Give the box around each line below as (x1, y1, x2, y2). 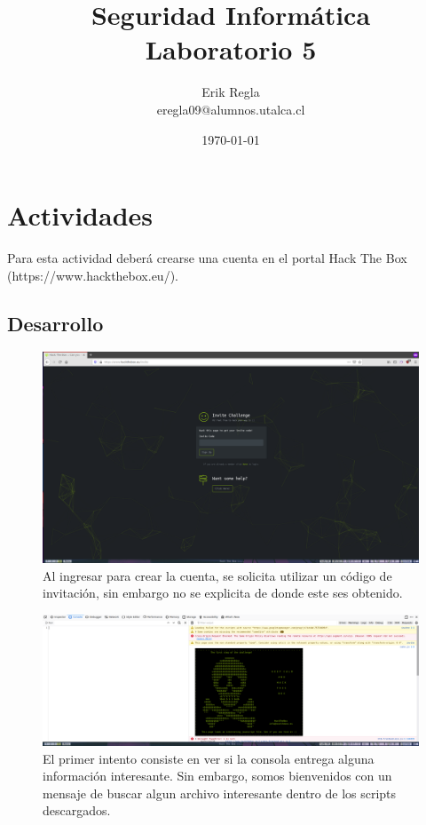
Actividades (7, 197, 154, 234)
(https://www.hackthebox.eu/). (7, 266, 178, 284)
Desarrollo (7, 309, 104, 337)
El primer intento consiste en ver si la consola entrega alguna (43, 749, 375, 767)
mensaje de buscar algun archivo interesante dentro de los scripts (43, 783, 397, 802)
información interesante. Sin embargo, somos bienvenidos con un (43, 766, 392, 785)
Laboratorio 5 (145, 31, 317, 67)
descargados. (43, 801, 111, 820)
